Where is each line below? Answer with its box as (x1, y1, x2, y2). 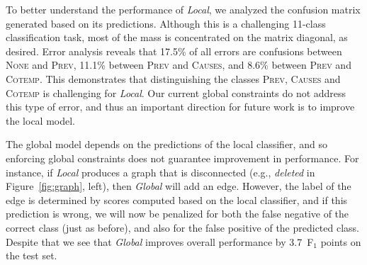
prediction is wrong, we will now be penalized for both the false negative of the (6, 206, 349, 221)
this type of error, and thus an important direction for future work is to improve (6, 99, 355, 114)
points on (320, 234, 361, 249)
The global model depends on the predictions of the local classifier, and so (6, 137, 327, 152)
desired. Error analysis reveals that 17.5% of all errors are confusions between (6, 43, 342, 58)
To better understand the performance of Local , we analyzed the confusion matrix (6, 2, 361, 16)
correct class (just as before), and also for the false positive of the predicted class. (6, 220, 360, 235)
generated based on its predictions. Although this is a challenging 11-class (6, 16, 326, 30)
